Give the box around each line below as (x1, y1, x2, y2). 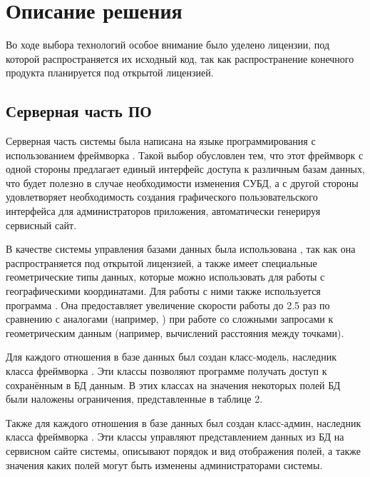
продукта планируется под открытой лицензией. (6, 65, 214, 80)
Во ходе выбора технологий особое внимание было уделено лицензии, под (6, 37, 330, 52)
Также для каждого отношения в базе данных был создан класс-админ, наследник (6, 415, 361, 430)
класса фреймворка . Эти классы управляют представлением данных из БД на (6, 429, 344, 444)
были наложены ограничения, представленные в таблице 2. (6, 391, 263, 406)
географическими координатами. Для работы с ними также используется (6, 283, 321, 298)
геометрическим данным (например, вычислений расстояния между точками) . (6, 325, 344, 340)
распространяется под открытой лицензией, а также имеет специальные (6, 255, 317, 270)
